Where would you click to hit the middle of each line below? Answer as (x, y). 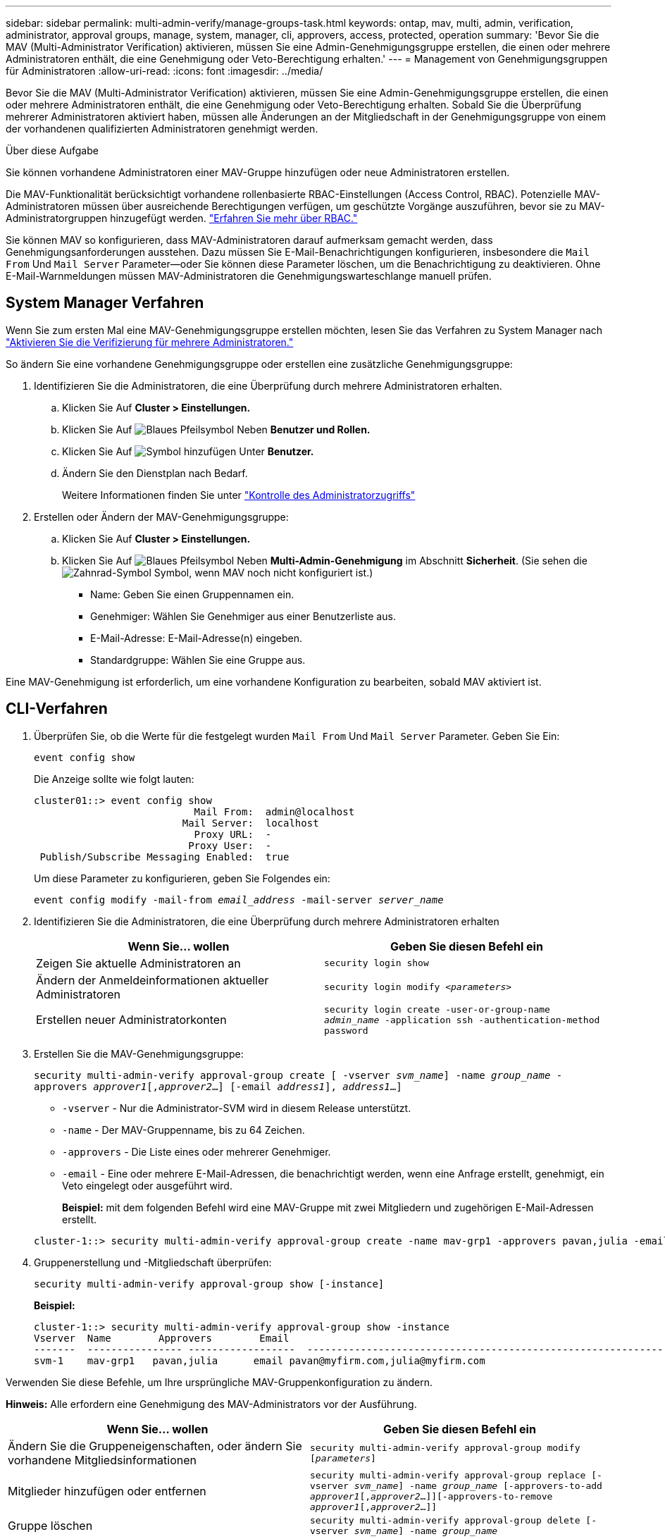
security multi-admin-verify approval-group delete (445, 1520)
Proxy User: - (230, 845)
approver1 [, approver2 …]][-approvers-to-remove (431, 1496)
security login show (377, 963)
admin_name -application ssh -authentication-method (462, 1020)
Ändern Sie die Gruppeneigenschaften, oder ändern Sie (155, 1446)
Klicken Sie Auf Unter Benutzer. (188, 451)
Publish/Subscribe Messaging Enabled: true (164, 857)
